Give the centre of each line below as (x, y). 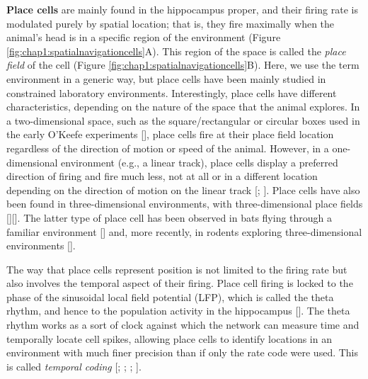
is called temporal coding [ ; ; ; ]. (74, 366)
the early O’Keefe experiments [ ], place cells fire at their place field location (170, 134)
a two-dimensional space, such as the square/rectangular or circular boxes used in (183, 120)
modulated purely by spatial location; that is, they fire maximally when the (171, 23)
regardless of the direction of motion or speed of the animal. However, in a (168, 148)
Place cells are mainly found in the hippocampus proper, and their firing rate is (182, 9)
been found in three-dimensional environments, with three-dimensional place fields (185, 204)
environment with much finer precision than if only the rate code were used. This (183, 352)
